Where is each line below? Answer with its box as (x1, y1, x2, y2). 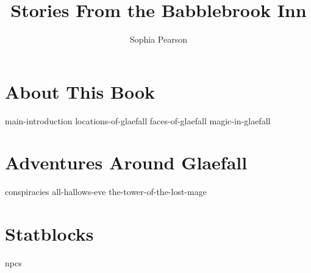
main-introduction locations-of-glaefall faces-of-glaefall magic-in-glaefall (5, 114, 271, 127)
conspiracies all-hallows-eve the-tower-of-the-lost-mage (5, 185, 207, 198)
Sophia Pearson (129, 33, 188, 46)
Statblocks (5, 221, 94, 246)
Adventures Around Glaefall (5, 150, 248, 175)
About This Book (5, 79, 155, 104)
